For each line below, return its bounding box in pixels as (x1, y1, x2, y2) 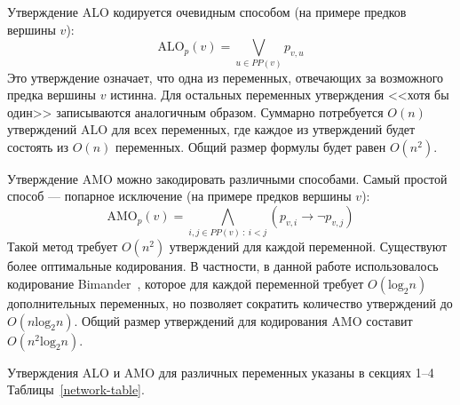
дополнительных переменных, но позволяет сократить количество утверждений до (7, 294, 453, 313)
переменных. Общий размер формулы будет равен (115, 137, 386, 155)
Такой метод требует (7, 237, 118, 256)
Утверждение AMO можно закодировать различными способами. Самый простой (7, 169, 448, 187)
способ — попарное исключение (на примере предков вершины (7, 187, 352, 205)
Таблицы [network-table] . (7, 380, 145, 399)
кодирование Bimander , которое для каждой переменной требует (7, 274, 364, 293)
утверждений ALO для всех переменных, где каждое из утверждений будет (7, 120, 416, 139)
